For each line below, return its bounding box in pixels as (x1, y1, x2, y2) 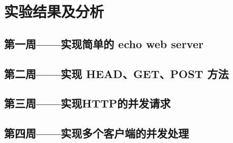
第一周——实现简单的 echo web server (4, 35, 203, 51)
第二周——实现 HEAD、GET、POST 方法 (4, 65, 229, 81)
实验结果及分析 (4, 1, 104, 22)
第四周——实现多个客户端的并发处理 (4, 125, 189, 141)
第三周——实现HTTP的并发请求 (4, 95, 171, 111)
